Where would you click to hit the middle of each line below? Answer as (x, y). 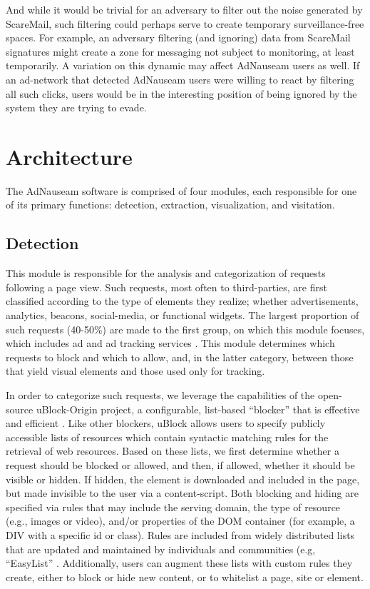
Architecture (69, 156)
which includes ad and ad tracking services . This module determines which (170, 343)
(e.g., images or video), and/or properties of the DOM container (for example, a (180, 521)
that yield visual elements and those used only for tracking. (135, 371)
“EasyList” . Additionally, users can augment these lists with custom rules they (179, 563)
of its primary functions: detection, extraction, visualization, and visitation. (170, 205)
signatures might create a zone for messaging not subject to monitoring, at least (180, 51)
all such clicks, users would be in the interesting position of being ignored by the (181, 93)
